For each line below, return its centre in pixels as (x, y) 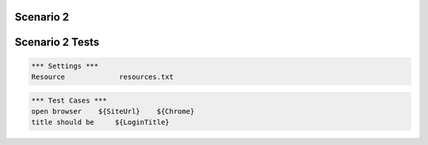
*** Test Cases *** (69, 100)
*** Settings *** (65, 66)
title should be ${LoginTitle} (100, 123)
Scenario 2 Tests (57, 42)
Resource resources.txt (103, 77)
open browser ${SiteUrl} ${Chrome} (113, 111)
